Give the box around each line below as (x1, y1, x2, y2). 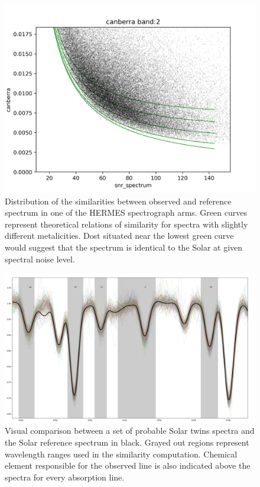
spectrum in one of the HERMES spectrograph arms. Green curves (5, 206, 247, 219)
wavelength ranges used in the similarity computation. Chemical (5, 447, 238, 460)
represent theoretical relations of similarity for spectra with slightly (5, 217, 248, 230)
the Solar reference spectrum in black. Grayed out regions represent (5, 436, 249, 448)
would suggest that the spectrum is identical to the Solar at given (5, 241, 243, 253)
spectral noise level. (5, 252, 75, 265)
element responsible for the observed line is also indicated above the (5, 459, 251, 472)
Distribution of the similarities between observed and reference (5, 194, 232, 207)
